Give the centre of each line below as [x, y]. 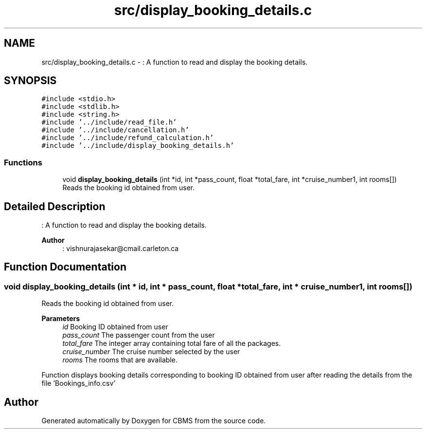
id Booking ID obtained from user [115, 327]
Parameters [61, 319]
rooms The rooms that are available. [120, 360]
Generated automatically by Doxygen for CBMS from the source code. [154, 421]
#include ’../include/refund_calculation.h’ [128, 138]
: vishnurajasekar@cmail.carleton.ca [121, 249]
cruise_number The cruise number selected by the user [151, 352]
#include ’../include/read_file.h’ [109, 122]
